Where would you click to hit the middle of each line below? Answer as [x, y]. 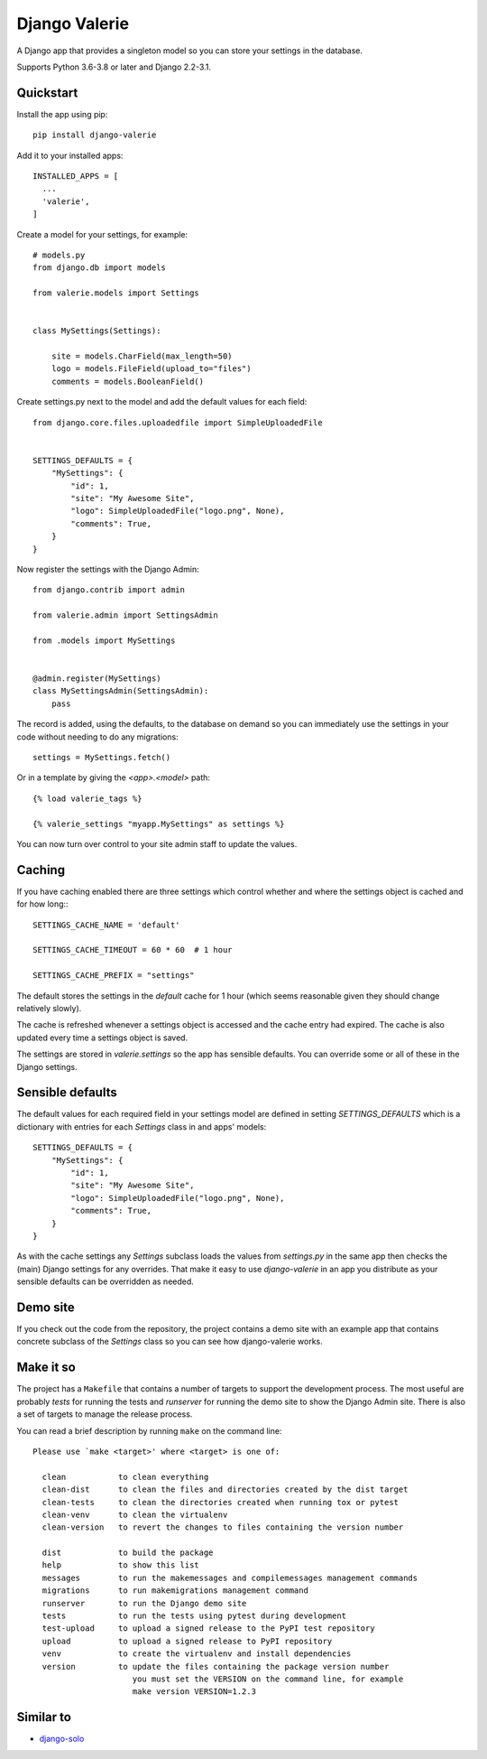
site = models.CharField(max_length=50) [142, 356]
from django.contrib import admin [109, 590]
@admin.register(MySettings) [97, 679]
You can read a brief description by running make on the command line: [149, 1430]
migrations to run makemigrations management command [175, 1591]
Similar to [44, 1717]
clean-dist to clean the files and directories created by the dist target [225, 1489]
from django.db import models [100, 268]
